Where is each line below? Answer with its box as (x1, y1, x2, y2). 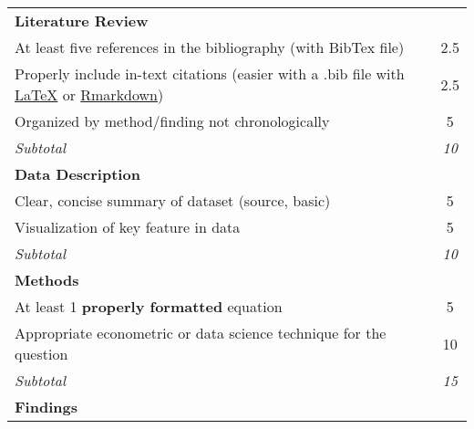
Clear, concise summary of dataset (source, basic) (15, 190, 331, 211)
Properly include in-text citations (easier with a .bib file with (15, 63, 405, 84)
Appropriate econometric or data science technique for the (15, 322, 386, 343)
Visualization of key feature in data (15, 216, 241, 237)
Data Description (15, 163, 140, 184)
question (15, 343, 68, 364)
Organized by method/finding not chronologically (15, 110, 330, 131)
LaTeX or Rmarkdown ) (15, 84, 164, 105)
